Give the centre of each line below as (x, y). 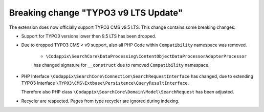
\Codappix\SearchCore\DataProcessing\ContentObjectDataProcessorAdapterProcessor (146, 56)
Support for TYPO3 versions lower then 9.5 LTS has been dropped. (89, 36)
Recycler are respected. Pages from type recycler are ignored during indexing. (100, 101)
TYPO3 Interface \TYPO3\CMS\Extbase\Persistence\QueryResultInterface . (105, 83)
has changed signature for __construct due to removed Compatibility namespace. (121, 65)
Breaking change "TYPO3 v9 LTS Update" (96, 13)
